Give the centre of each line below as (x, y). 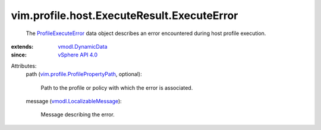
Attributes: (24, 66)
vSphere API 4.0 (78, 55)
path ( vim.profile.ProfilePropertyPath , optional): (84, 74)
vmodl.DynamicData (83, 46)
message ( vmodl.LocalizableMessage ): (74, 101)
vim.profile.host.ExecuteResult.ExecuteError (125, 15)
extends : (22, 46)
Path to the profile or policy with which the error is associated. (117, 88)
